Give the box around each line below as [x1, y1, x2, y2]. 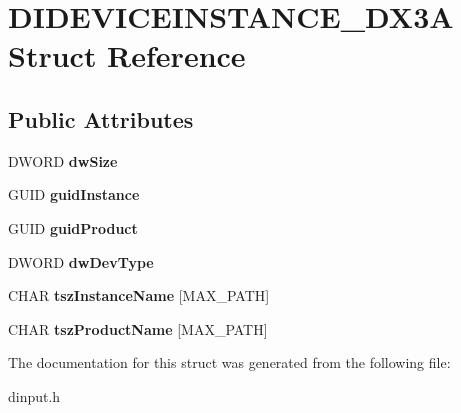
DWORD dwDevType [8, 251, 154, 272]
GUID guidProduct [8, 217, 138, 238]
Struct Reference [8, 35, 246, 76]
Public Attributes [8, 103, 194, 134]
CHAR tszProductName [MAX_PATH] [8, 318, 268, 339]
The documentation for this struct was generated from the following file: [8, 352, 451, 373]
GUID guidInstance [8, 184, 140, 205]
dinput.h [8, 385, 61, 406]
